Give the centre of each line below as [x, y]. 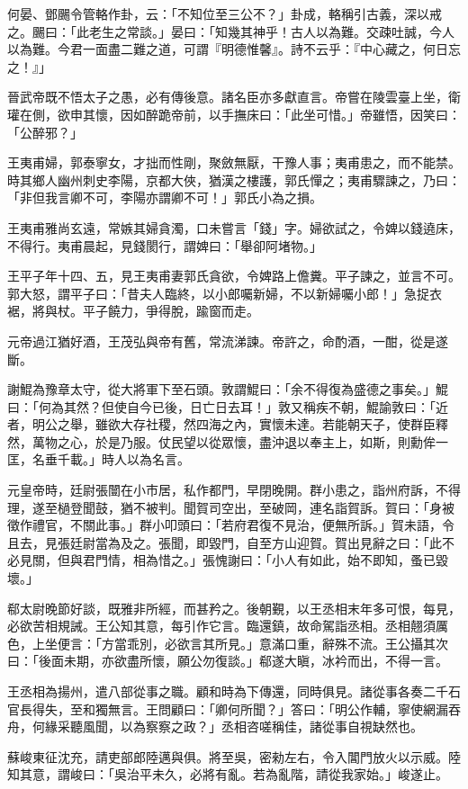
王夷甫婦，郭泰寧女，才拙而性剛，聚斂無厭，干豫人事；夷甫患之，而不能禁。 [234, 162]
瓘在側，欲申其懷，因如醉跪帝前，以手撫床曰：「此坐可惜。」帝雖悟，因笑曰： [234, 114]
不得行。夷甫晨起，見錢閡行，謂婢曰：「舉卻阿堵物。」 [165, 245]
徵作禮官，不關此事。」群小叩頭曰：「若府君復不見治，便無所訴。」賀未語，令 [231, 525]
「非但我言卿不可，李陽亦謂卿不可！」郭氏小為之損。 [165, 197]
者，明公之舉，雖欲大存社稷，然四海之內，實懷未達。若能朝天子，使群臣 [221, 424]
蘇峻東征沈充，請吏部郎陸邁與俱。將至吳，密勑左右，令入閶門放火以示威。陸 [234, 756]
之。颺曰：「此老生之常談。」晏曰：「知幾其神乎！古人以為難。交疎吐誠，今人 [231, 31]
